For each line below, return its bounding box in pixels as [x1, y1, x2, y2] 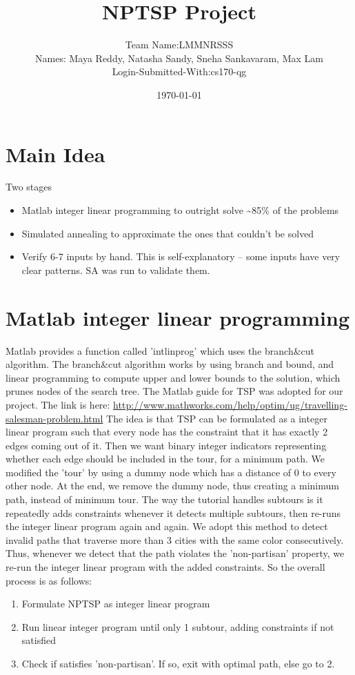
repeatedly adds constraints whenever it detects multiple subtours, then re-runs [6, 505, 341, 520]
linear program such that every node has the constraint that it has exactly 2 [6, 424, 328, 439]
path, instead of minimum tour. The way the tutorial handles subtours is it [6, 492, 323, 507]
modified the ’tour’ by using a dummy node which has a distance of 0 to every [6, 464, 336, 479]
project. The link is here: [6, 397, 110, 411]
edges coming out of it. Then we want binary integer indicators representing [6, 438, 327, 452]
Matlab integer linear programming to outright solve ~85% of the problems [21, 203, 339, 217]
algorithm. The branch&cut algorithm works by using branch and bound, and [6, 357, 334, 371]
